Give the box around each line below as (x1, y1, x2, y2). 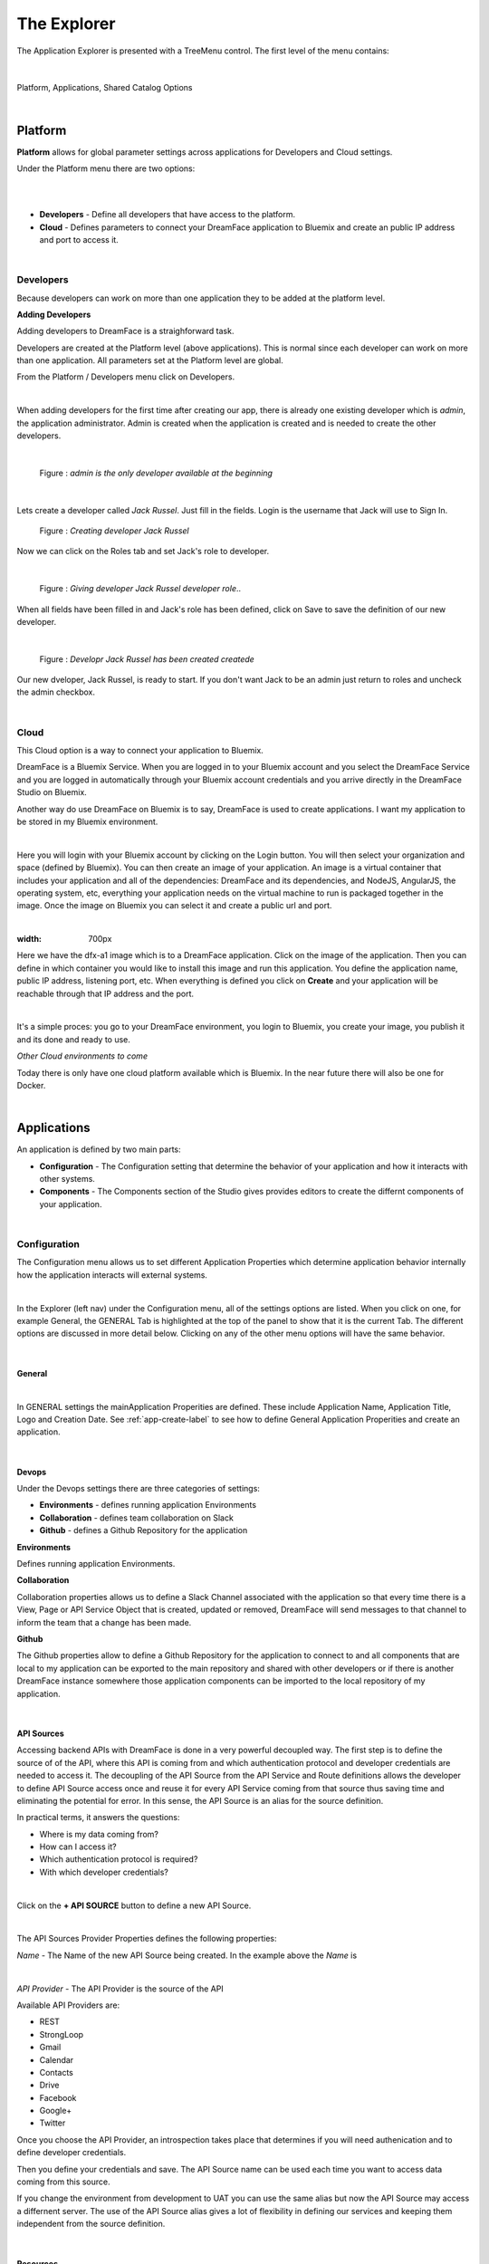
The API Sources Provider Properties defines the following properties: (16, 1933, 277, 1944)
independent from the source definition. (16, 2219, 166, 2230)
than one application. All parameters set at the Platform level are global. (16, 355, 284, 366)
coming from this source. (16, 2176, 110, 2187)
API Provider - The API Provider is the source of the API (16, 1983, 224, 1994)
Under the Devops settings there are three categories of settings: (16, 1483, 260, 1494)
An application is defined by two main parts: (16, 1144, 181, 1155)
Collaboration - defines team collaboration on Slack (39, 1512, 235, 1523)
